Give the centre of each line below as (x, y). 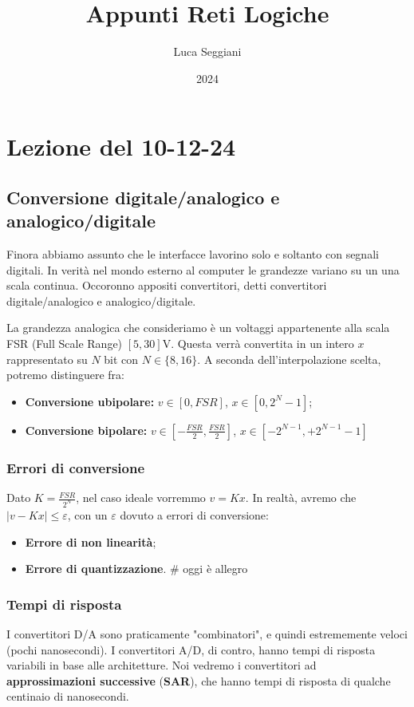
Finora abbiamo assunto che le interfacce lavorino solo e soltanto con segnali (193, 254)
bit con (121, 359)
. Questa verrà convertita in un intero (262, 344)
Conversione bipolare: (86, 430)
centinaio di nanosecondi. (68, 696)
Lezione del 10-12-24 (121, 146)
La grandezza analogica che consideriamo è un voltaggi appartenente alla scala (198, 328)
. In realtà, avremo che (301, 498)
